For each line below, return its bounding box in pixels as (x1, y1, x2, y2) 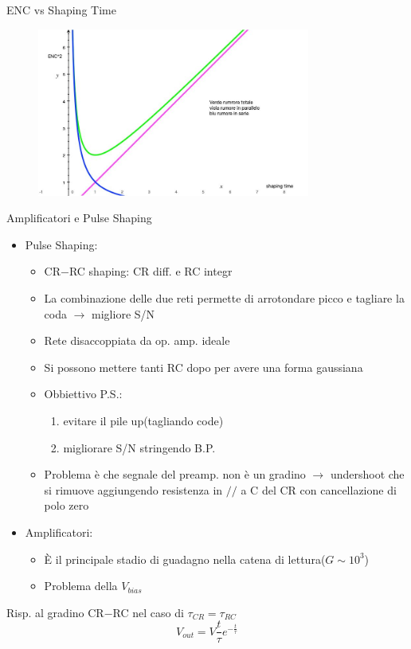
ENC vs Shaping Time (6, 2, 116, 18)
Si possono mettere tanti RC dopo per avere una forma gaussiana (44, 358, 363, 375)
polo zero (44, 497, 89, 514)
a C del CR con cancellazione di (241, 481, 397, 498)
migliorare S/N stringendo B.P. (63, 439, 216, 455)
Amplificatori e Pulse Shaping (6, 209, 152, 226)
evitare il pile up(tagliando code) (63, 412, 224, 428)
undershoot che (330, 466, 405, 483)
